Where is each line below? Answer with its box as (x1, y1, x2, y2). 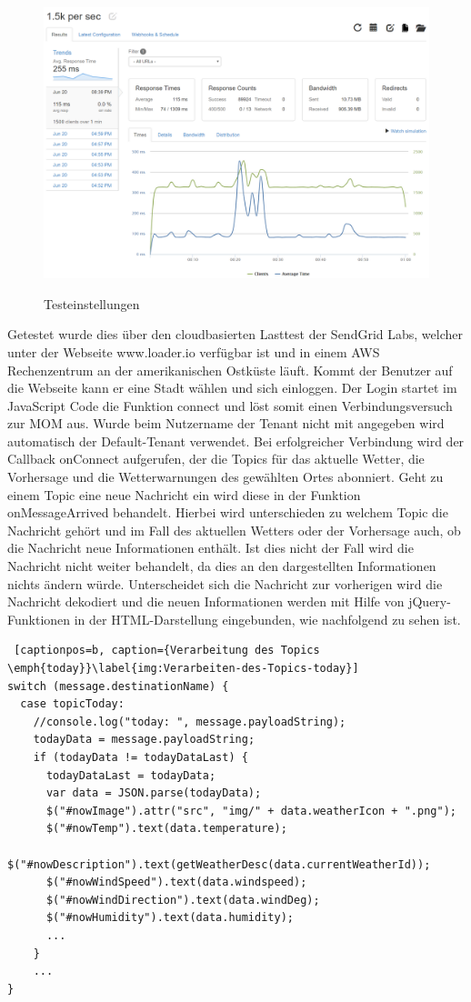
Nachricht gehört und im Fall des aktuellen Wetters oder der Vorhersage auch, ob (7, 520, 461, 539)
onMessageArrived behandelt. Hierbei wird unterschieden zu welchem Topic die (7, 503, 448, 522)
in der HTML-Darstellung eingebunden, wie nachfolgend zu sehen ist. (74, 609, 461, 628)
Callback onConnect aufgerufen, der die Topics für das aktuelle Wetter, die (7, 449, 425, 468)
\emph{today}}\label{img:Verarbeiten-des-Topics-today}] (7, 662, 359, 675)
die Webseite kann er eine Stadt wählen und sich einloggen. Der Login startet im (7, 378, 457, 397)
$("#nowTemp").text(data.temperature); (45, 822, 287, 836)
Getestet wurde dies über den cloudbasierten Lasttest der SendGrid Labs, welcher (7, 325, 463, 344)
